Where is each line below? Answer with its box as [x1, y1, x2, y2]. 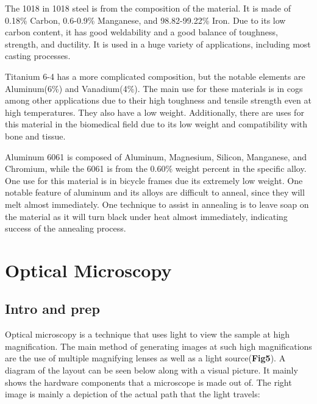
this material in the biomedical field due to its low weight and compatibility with [5, 118, 308, 130]
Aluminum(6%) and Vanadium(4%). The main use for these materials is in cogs [5, 82, 303, 94]
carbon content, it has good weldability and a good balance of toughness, [5, 26, 278, 38]
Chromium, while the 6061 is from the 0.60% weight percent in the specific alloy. [5, 162, 307, 175]
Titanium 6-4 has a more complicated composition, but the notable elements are [5, 69, 305, 82]
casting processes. [5, 49, 71, 62]
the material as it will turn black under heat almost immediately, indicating [5, 210, 288, 222]
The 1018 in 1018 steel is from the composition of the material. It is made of [5, 2, 291, 14]
